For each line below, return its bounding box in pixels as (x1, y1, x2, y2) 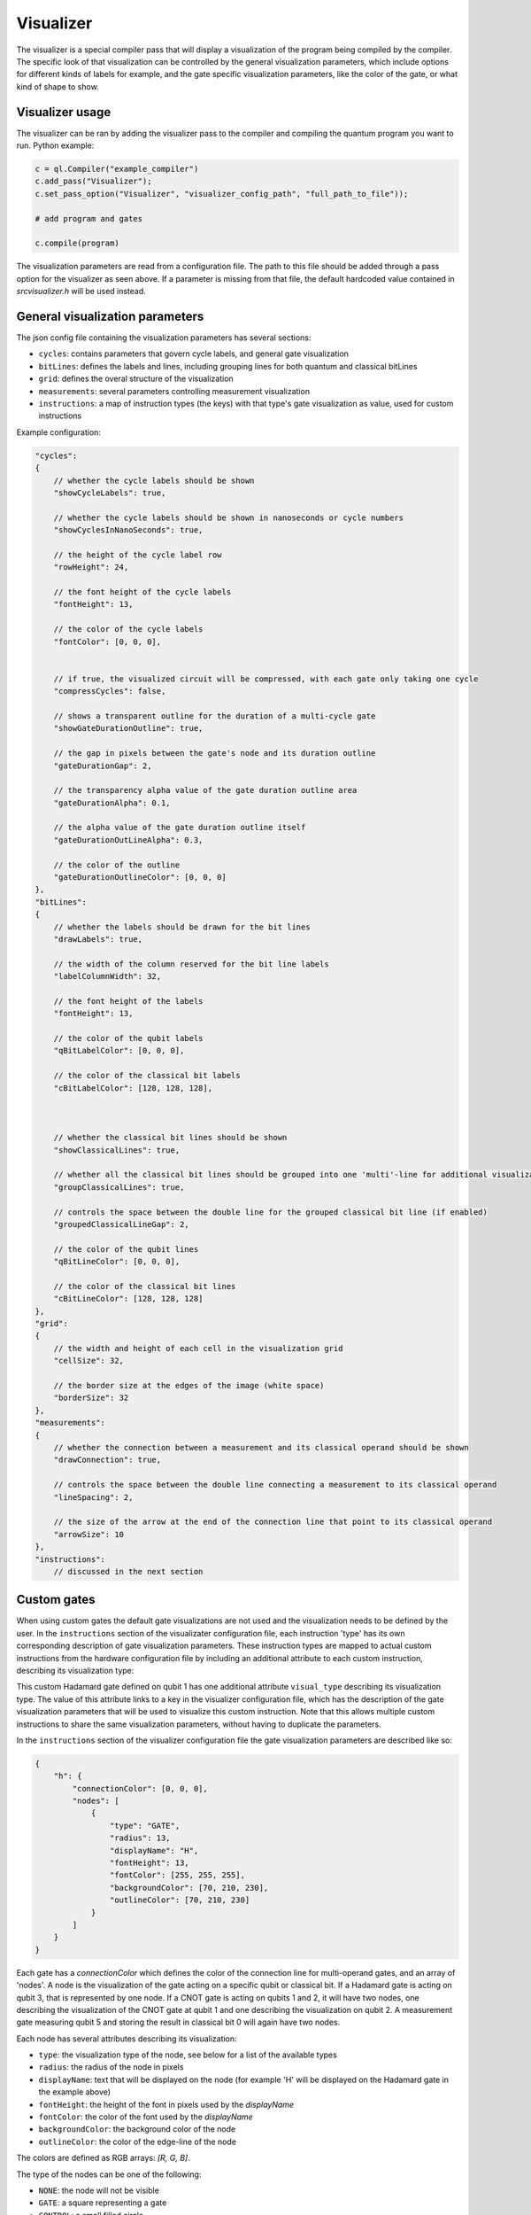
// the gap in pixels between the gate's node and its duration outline (53, 749, 376, 758)
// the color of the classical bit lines (53, 1281, 236, 1291)
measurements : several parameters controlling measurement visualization (38, 385, 310, 396)
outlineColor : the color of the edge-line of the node (38, 2136, 236, 2147)
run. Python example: (16, 140, 95, 151)
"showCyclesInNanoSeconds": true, (53, 525, 204, 535)
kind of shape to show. (16, 81, 99, 92)
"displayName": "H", (109, 1846, 199, 1855)
